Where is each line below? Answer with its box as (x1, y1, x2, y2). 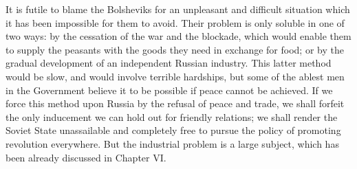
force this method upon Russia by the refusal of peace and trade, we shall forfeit (6, 96, 345, 111)
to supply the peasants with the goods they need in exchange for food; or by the (6, 42, 344, 56)
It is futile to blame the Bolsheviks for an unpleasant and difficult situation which (6, 2, 350, 16)
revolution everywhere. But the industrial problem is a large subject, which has (6, 136, 339, 150)
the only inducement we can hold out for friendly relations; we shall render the (6, 109, 338, 124)
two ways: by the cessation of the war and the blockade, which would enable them (6, 29, 351, 43)
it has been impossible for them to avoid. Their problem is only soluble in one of (6, 15, 345, 30)
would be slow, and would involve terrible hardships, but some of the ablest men (6, 69, 345, 83)
